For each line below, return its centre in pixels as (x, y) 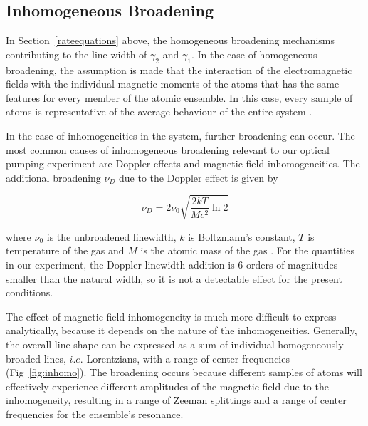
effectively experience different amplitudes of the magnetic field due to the (167, 386)
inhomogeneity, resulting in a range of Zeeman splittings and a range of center (176, 400)
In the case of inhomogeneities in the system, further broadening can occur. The (180, 135)
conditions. (30, 292)
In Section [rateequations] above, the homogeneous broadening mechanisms (170, 40)
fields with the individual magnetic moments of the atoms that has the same (173, 84)
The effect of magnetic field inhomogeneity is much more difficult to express (171, 316)
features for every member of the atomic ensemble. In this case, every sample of (179, 97)
